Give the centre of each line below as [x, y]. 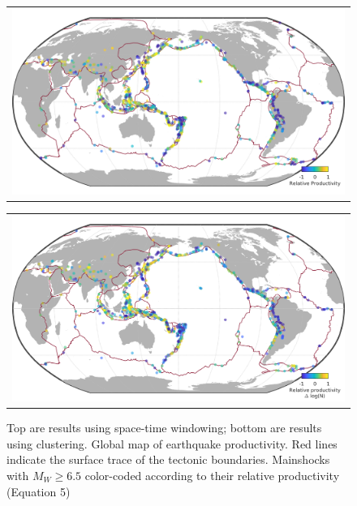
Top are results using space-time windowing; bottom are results [164, 428]
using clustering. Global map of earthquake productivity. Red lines [172, 443]
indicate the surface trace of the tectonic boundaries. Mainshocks [168, 459]
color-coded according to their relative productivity [212, 475]
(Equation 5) [39, 491]
